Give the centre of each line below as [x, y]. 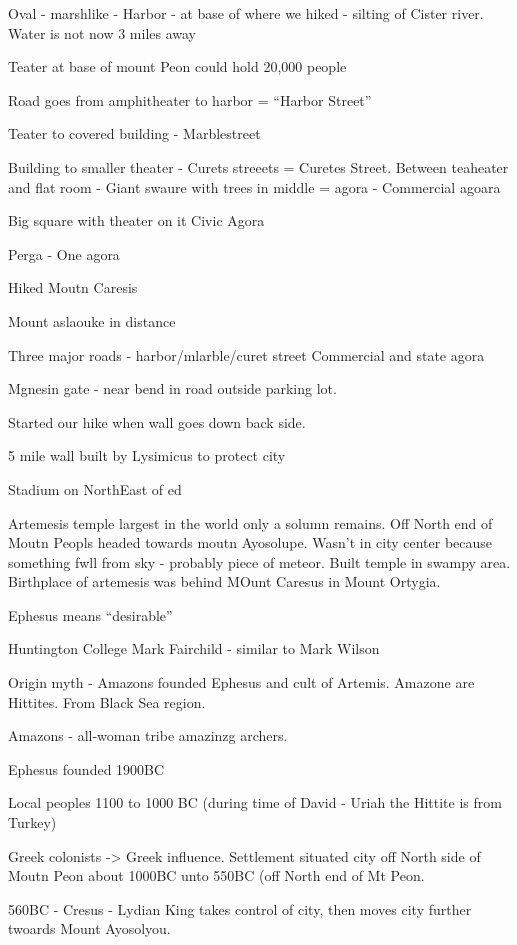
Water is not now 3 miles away [102, 32]
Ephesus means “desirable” [90, 614]
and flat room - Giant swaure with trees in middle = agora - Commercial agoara [254, 186]
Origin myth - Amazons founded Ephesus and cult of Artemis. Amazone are [241, 682]
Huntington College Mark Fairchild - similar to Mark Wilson [194, 648]
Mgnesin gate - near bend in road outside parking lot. [172, 388]
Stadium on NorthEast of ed [95, 488]
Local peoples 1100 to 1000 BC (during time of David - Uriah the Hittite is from [255, 802]
